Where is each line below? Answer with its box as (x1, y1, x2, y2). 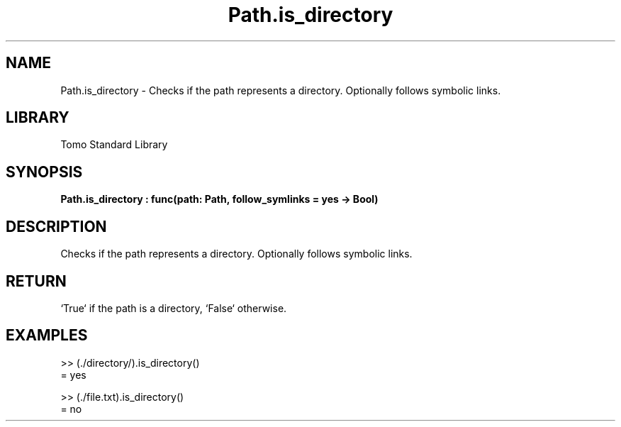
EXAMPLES (6, 326, 88, 345)
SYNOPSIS (6, 162, 83, 181)
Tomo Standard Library (60, 138, 168, 151)
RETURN (6, 272, 67, 290)
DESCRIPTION (6, 217, 107, 235)
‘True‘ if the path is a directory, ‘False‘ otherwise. (60, 301, 287, 314)
